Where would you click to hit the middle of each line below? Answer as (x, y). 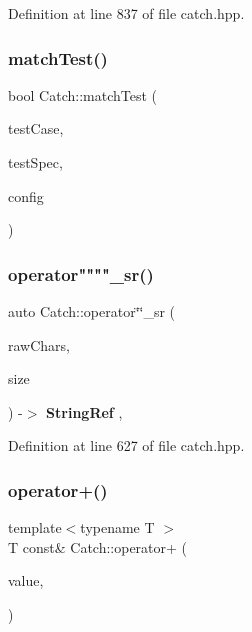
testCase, (36, 128)
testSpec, (35, 162)
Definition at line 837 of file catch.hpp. (126, 13)
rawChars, (39, 344)
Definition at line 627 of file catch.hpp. (126, 445)
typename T (117, 527)
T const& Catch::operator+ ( (98, 546)
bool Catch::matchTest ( (83, 94)
